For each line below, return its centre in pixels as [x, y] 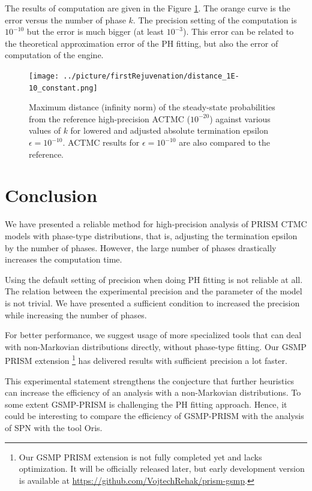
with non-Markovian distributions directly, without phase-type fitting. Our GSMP [156, 346]
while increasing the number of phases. [76, 314]
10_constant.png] [63, 88]
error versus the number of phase [65, 19]
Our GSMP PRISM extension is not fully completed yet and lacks [140, 457]
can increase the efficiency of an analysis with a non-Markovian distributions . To [153, 392]
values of [45, 130]
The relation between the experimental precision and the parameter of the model [154, 291]
